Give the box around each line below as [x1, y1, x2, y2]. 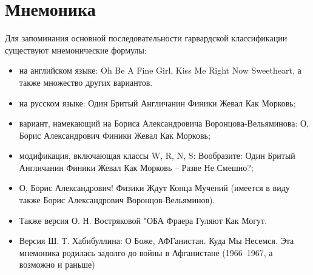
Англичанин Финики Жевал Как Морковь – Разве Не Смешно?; [19, 161, 254, 173]
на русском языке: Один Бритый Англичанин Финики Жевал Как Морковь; [19, 96, 296, 109]
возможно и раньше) [19, 258, 95, 271]
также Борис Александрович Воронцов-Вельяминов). [19, 193, 215, 206]
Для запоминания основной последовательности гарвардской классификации [5, 32, 288, 44]
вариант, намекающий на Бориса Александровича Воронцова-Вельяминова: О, [19, 117, 309, 130]
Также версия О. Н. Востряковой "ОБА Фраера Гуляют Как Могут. [19, 214, 268, 226]
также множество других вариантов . [19, 75, 153, 88]
